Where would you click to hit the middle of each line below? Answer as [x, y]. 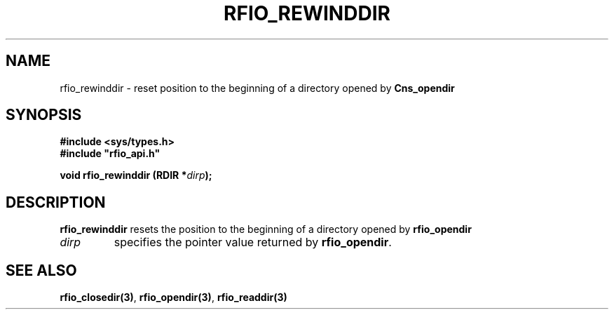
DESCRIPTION [56, 202]
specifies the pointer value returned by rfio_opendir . [253, 242]
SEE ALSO [41, 270]
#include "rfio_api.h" [110, 154]
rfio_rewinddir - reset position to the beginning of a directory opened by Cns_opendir [257, 88]
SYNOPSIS [44, 115]
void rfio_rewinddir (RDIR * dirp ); [136, 175]
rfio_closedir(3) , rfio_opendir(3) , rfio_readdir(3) [173, 297]
